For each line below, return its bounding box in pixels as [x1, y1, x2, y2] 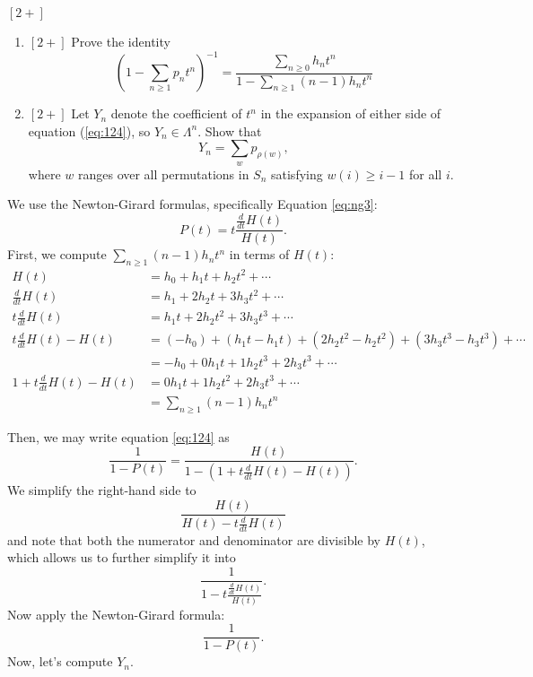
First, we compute [7, 245, 107, 264]
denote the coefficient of [110, 104, 242, 123]
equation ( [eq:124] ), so [28, 121, 151, 140]
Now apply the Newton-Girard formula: [7, 604, 225, 623]
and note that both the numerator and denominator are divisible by [7, 530, 381, 549]
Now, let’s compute [7, 652, 113, 671]
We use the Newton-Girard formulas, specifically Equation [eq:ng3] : [7, 195, 378, 213]
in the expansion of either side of [260, 104, 441, 123]
